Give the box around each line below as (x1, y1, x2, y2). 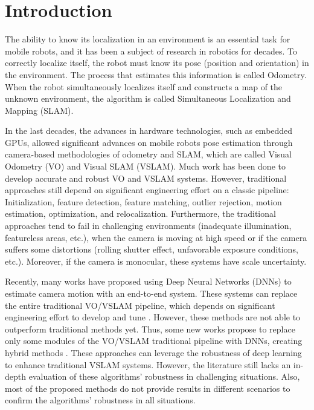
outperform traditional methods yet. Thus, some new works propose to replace (5, 322, 295, 335)
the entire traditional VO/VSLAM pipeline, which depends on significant (5, 299, 275, 311)
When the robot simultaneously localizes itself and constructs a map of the (5, 80, 283, 93)
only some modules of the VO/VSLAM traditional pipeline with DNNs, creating (5, 334, 303, 347)
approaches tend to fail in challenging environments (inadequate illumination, (5, 219, 292, 232)
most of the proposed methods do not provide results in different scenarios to (5, 382, 290, 394)
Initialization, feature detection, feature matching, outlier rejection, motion (5, 195, 282, 208)
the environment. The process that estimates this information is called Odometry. (5, 68, 307, 81)
